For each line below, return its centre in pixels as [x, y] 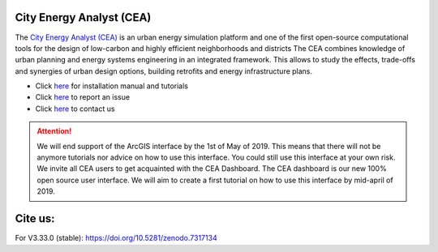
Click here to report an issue [82, 97]
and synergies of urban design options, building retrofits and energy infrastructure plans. [163, 71]
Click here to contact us [75, 109]
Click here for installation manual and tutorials [112, 86]
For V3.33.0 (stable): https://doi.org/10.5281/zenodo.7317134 [116, 238]
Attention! [54, 131]
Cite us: [35, 219]
